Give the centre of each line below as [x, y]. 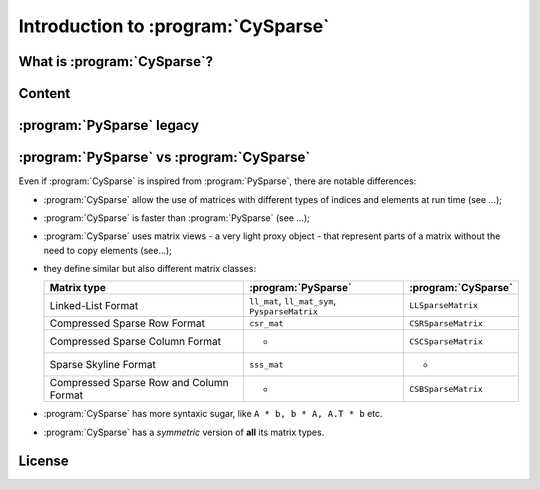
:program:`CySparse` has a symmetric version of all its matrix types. [184, 432]
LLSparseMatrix [443, 305]
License [43, 460]
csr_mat [266, 323]
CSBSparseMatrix [446, 388]
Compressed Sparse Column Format [135, 342]
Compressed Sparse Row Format [127, 323]
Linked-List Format [94, 305]
